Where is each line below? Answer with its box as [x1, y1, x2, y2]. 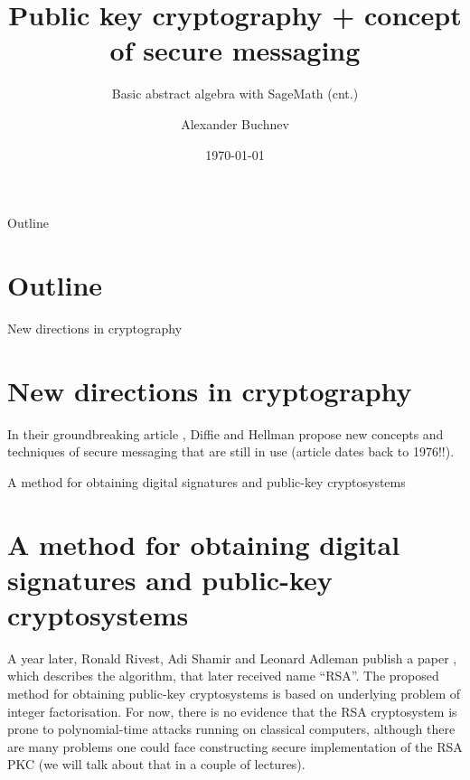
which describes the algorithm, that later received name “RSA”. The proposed [7, 666, 439, 685]
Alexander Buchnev [181, 114, 289, 133]
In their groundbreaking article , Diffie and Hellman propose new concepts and [7, 424, 444, 443]
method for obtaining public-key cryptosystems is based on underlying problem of [7, 684, 461, 702]
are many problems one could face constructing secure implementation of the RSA [7, 737, 463, 756]
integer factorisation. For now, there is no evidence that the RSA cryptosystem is [7, 701, 457, 720]
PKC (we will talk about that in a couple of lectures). [7, 755, 305, 774]
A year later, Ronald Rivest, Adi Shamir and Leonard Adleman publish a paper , [7, 648, 457, 667]
